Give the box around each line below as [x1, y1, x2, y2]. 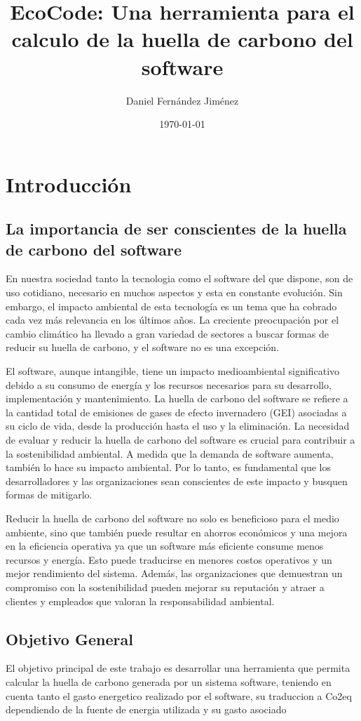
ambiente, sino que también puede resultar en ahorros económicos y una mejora [6, 524, 348, 539]
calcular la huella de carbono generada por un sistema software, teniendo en [6, 674, 332, 689]
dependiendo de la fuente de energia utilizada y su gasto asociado [6, 702, 287, 717]
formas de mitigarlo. [6, 487, 93, 502]
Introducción [6, 169, 132, 198]
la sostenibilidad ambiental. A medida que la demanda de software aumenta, [6, 446, 334, 461]
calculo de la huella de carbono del [11, 25, 353, 53]
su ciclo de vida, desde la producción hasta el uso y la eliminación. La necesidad [6, 418, 350, 433]
